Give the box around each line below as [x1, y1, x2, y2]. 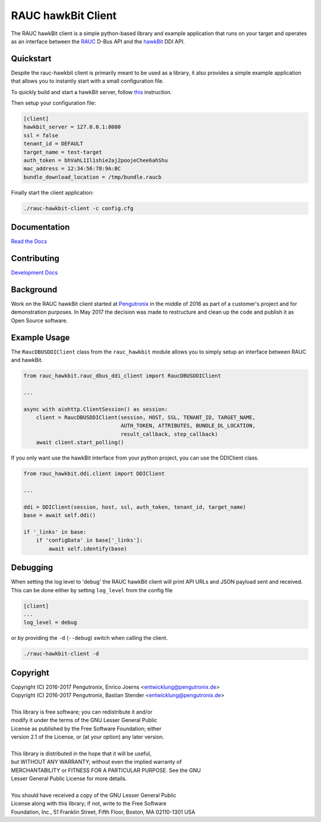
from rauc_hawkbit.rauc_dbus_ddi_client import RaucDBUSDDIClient [23, 373, 221, 379]
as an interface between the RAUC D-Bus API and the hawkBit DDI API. [11, 37, 185, 45]
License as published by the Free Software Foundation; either [11, 725, 162, 732]
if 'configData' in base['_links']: [36, 537, 143, 544]
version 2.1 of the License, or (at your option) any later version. [11, 733, 165, 740]
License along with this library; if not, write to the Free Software [11, 800, 166, 807]
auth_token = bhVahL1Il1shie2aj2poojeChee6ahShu [23, 157, 168, 164]
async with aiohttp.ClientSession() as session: [23, 405, 168, 412]
